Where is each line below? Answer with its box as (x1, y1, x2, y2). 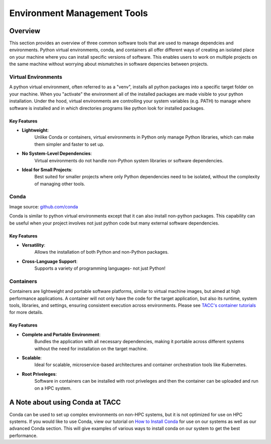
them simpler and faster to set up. (34, 141, 104, 147)
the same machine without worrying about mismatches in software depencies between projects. (9, 61, 208, 67)
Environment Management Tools (9, 8, 148, 19)
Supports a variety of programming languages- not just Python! (34, 265, 166, 271)
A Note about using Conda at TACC (9, 398, 121, 407)
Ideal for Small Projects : (22, 166, 73, 173)
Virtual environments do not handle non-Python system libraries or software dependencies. (34, 157, 223, 163)
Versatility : (22, 242, 46, 248)
